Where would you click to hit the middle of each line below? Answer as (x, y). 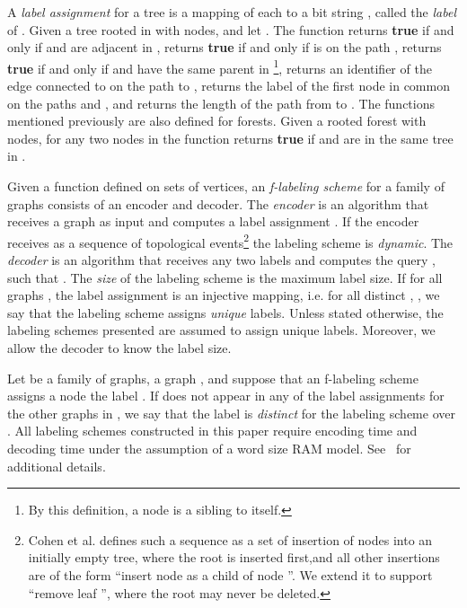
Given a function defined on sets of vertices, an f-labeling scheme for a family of (226, 186)
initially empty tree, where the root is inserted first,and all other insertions (234, 557)
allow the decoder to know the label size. (119, 348)
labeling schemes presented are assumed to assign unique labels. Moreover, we (221, 330)
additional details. (57, 466)
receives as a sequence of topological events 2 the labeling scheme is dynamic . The (230, 241)
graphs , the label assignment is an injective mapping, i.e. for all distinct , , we (224, 295)
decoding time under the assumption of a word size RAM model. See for (209, 448)
